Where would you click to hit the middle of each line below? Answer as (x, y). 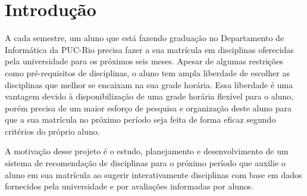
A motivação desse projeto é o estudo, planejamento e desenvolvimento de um (147, 151)
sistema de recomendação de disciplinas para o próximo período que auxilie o (145, 163)
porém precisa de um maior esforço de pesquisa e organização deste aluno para (148, 108)
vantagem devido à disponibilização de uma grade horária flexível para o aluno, (149, 96)
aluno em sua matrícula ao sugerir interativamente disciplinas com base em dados (153, 174)
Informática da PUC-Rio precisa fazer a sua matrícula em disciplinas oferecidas (149, 49)
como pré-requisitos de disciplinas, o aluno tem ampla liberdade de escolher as (147, 72)
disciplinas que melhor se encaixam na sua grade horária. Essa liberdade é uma (149, 84)
